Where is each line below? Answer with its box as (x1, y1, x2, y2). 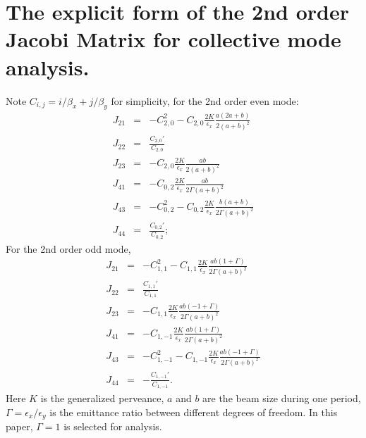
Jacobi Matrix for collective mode (6, 25, 341, 54)
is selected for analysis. (63, 419, 162, 434)
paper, (6, 419, 33, 434)
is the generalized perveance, (40, 390, 164, 405)
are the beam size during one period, (202, 390, 361, 405)
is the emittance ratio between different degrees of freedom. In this (49, 404, 338, 419)
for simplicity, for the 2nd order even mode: (111, 93, 299, 108)
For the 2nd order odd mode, (6, 241, 131, 256)
